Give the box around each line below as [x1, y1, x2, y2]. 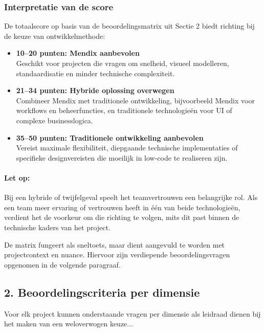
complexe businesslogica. [16, 115, 93, 125]
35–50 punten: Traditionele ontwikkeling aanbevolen [16, 132, 204, 143]
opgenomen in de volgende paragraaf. [4, 259, 121, 270]
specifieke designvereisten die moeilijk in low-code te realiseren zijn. [16, 152, 228, 163]
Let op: [4, 172, 30, 183]
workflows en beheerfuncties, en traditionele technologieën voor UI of [16, 105, 232, 116]
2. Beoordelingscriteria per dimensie [4, 284, 200, 300]
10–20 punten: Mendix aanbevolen [16, 48, 140, 58]
